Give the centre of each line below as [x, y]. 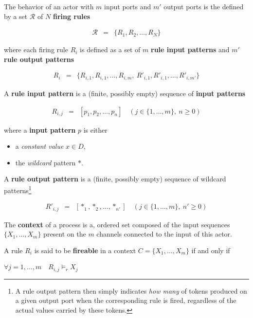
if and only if [211, 250]
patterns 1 [18, 189]
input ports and [128, 6]
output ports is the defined [204, 6]
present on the [65, 234]
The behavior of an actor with [49, 6]
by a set [16, 16]
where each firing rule [36, 50]
